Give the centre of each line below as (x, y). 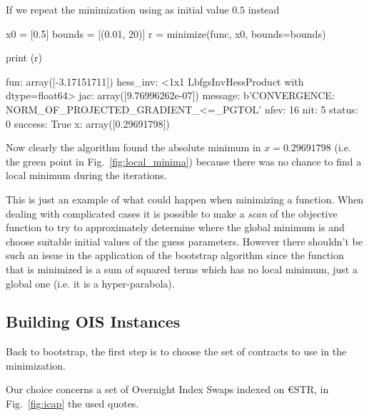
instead (264, 9)
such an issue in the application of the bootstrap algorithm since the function (175, 255)
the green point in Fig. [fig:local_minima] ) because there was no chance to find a (184, 161)
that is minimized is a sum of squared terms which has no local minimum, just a (182, 269)
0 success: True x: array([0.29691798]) (88, 123)
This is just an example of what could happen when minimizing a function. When (185, 199)
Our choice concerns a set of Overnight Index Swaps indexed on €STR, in (167, 389)
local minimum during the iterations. (86, 175)
